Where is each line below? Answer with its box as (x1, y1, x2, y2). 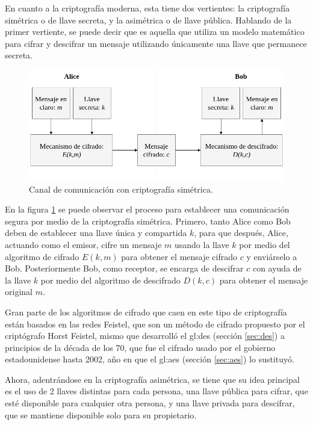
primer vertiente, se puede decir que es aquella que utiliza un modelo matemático (5, 25, 305, 38)
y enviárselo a (246, 250, 297, 262)
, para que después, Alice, (194, 226, 288, 239)
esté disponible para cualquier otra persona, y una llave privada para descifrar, (5, 397, 295, 409)
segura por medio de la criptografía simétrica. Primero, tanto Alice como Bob (5, 214, 291, 227)
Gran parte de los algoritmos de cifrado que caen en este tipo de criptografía (5, 305, 287, 318)
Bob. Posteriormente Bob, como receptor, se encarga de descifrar (5, 262, 244, 275)
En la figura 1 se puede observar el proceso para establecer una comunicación (5, 203, 290, 216)
